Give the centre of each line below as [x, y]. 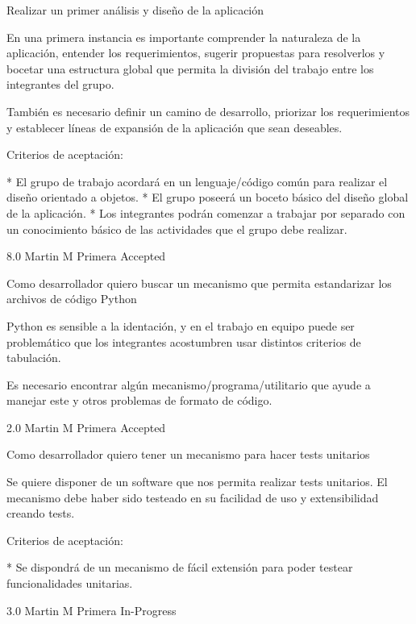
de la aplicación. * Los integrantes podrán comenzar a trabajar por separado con [206, 212]
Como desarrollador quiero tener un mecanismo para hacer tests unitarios [188, 454]
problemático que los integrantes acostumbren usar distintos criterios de [184, 341]
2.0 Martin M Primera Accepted [86, 427]
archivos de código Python [72, 299]
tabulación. [34, 358]
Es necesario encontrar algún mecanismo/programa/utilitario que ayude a [189, 384]
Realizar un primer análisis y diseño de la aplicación [135, 10]
